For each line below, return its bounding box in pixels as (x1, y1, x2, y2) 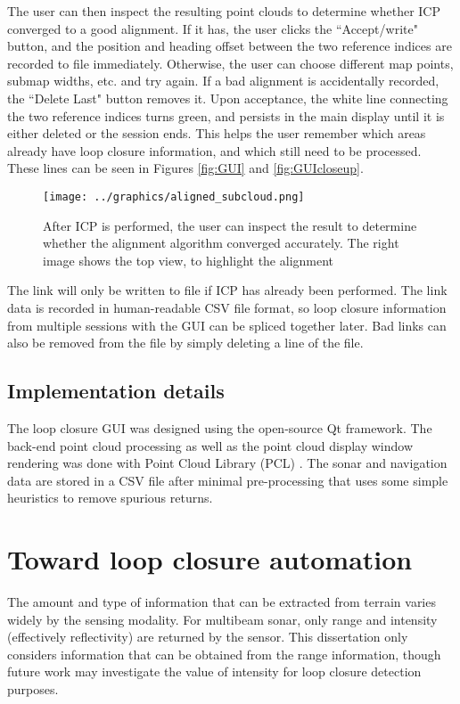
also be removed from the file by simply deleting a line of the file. (7, 333, 364, 352)
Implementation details (7, 377, 225, 405)
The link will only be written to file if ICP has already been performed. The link (7, 281, 448, 299)
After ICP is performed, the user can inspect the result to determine (43, 216, 417, 234)
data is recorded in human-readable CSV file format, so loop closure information (7, 298, 447, 316)
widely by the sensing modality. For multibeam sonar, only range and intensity (7, 610, 438, 628)
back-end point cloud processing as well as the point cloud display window (7, 436, 414, 454)
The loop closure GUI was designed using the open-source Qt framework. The (7, 418, 432, 437)
